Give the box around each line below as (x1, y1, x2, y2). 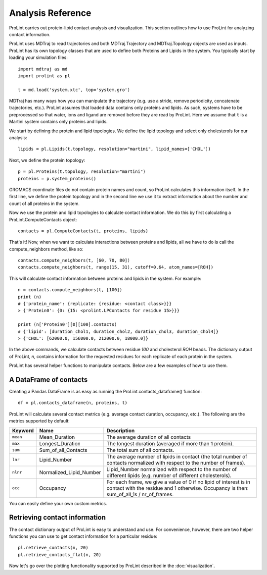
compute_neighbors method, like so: (9, 246, 84, 252)
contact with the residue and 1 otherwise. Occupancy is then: (106, 484, 249, 491)
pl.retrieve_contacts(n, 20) (18, 545, 89, 551)
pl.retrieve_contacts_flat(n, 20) (18, 552, 101, 557)
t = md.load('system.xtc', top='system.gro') (18, 87, 131, 93)
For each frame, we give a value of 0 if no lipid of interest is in (106, 478, 251, 485)
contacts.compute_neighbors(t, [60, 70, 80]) (18, 258, 131, 263)
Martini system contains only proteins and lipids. (9, 119, 108, 125)
